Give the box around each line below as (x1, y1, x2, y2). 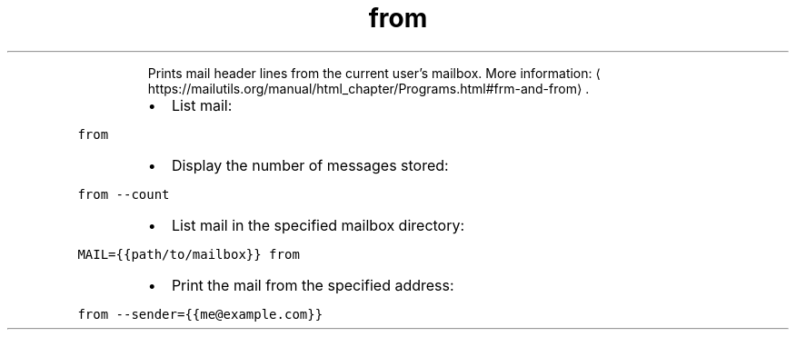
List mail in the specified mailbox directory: (171, 215, 465, 234)
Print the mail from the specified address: (171, 275, 454, 294)
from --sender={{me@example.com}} (77, 306, 323, 322)
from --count (77, 186, 170, 202)
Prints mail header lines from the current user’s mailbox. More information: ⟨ (147, 64, 601, 81)
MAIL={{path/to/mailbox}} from (77, 246, 300, 262)
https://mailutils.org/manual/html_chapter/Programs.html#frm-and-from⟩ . (147, 80, 590, 96)
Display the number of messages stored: (171, 155, 449, 174)
